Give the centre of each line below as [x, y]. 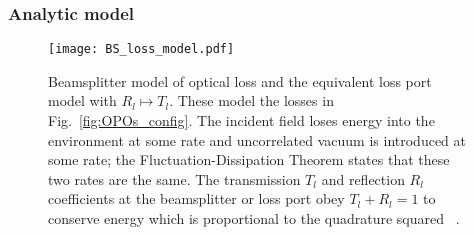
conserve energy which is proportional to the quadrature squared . [254, 218]
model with [82, 100]
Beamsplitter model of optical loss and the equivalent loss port [240, 80]
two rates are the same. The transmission [174, 178]
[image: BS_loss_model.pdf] [141, 49]
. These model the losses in [251, 100]
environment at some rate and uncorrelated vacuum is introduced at [257, 139]
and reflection [363, 178]
